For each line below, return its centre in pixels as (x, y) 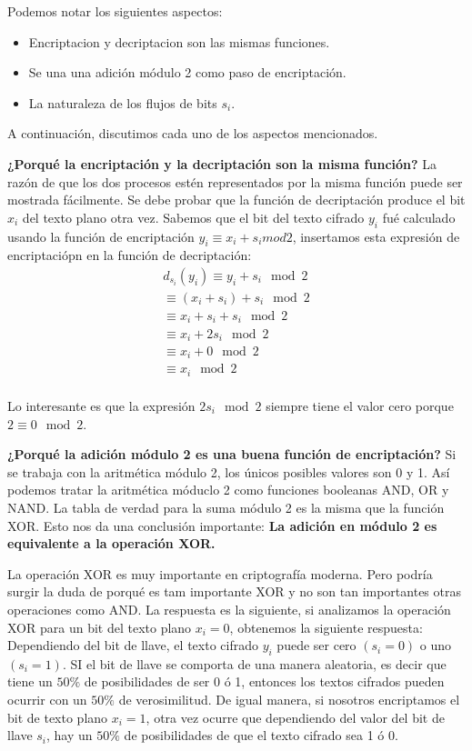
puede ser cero (316, 645)
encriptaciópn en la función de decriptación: (130, 255)
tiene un (30, 681)
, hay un (70, 735)
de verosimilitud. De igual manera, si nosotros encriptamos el (289, 700)
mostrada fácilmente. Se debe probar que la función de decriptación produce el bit (236, 200)
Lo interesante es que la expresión (101, 405)
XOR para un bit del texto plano (100, 627)
